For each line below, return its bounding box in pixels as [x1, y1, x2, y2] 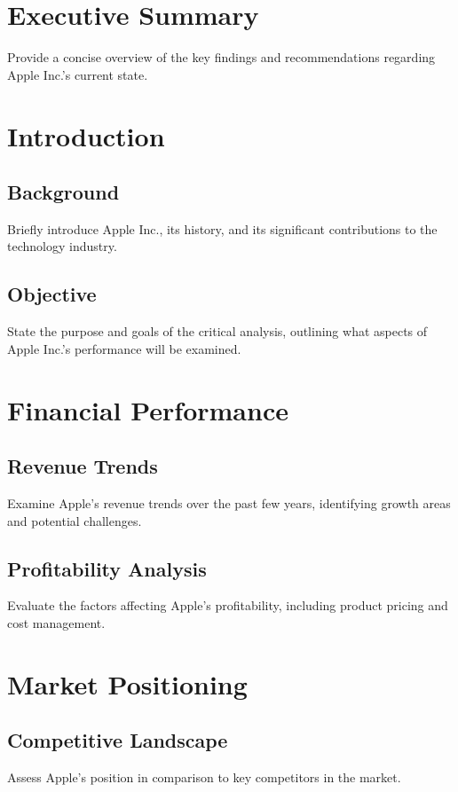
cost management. [7, 614, 106, 632]
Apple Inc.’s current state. [7, 65, 148, 83]
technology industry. [7, 237, 117, 255]
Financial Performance [7, 391, 288, 427]
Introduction [7, 117, 165, 153]
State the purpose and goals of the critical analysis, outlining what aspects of [7, 322, 428, 341]
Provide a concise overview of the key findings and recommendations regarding [7, 48, 436, 67]
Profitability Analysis [7, 554, 207, 582]
